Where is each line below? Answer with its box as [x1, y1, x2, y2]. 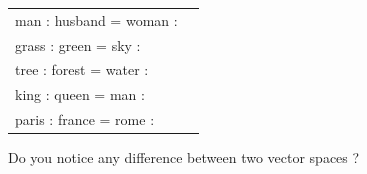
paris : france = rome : [15, 109, 155, 130]
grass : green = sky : [15, 34, 141, 55]
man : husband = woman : [15, 9, 178, 30]
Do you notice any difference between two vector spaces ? [8, 147, 360, 168]
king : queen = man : [15, 84, 145, 105]
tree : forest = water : [15, 59, 149, 80]
